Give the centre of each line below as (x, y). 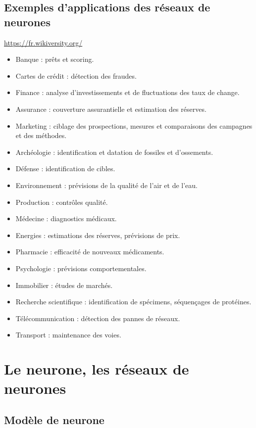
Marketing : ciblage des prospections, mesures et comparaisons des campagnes (134, 125)
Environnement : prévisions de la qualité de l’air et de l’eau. (107, 185)
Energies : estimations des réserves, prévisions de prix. (98, 235)
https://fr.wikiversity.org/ (43, 42)
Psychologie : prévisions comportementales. (81, 268)
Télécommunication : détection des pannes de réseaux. (98, 318)
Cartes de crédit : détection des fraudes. (76, 75)
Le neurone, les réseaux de (97, 369)
